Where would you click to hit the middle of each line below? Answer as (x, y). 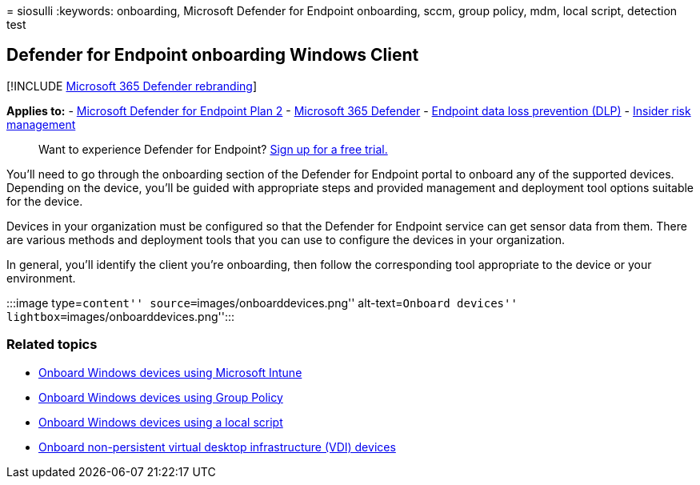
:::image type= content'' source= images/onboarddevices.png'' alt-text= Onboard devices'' (262, 303)
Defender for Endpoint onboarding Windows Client (213, 55)
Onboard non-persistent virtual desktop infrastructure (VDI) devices (217, 447)
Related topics (52, 345)
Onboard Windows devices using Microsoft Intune (170, 372)
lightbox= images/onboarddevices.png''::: (121, 316)
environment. (41, 278)
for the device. (45, 201)
